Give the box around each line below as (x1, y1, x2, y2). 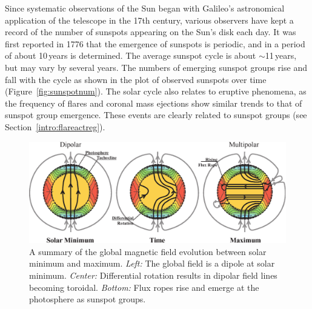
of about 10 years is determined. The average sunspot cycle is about (5, 49, 256, 62)
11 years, (265, 49, 297, 62)
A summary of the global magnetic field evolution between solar (29, 245, 267, 257)
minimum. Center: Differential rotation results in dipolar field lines (29, 269, 277, 281)
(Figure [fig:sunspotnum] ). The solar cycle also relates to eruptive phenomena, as (5, 85, 307, 98)
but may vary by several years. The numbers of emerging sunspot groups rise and (5, 61, 307, 73)
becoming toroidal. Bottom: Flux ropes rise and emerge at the (29, 281, 259, 293)
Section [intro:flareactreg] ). (5, 120, 105, 133)
